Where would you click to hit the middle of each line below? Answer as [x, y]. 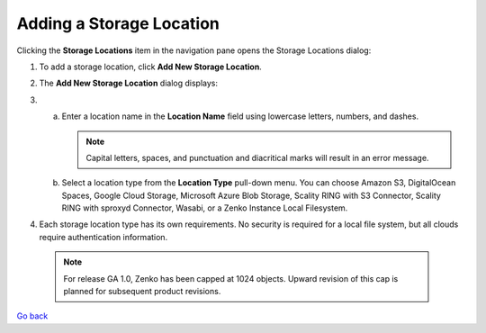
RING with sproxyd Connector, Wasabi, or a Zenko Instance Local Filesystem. [205, 208]
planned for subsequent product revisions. [142, 292]
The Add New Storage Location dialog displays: [129, 83]
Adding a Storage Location [118, 23]
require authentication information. [103, 237]
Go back [32, 316]
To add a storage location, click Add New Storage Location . [151, 67]
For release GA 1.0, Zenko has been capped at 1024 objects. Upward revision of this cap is [231, 278]
